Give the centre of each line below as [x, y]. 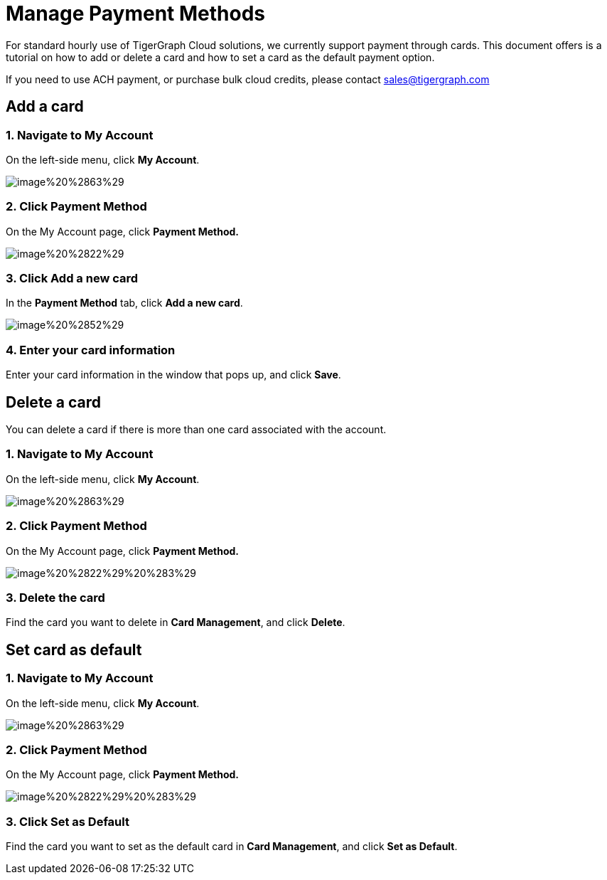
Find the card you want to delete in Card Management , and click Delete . [176, 622]
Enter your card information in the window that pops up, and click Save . [173, 375]
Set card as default [74, 650]
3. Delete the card [55, 597]
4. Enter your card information [91, 350]
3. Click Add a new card [72, 279]
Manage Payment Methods [136, 14]
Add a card [45, 107]
